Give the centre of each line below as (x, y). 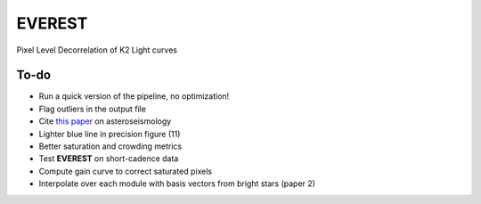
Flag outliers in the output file (93, 109)
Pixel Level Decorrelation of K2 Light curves (97, 50)
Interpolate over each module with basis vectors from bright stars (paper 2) (177, 184)
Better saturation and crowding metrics (110, 146)
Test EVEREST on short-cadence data (109, 159)
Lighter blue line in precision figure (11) (110, 134)
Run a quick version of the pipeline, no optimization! (134, 96)
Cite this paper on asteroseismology (105, 121)
